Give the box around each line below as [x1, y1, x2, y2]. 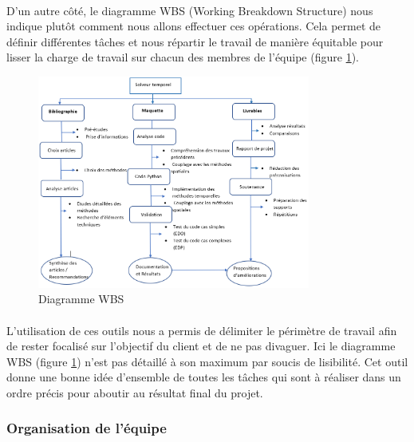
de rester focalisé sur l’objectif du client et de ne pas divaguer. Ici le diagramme [6, 337, 396, 354]
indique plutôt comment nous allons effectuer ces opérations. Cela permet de [6, 18, 380, 34]
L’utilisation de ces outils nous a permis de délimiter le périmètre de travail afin [6, 322, 397, 338]
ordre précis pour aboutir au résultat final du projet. [6, 384, 263, 401]
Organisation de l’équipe [6, 418, 167, 438]
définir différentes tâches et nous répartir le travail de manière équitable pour [6, 33, 384, 49]
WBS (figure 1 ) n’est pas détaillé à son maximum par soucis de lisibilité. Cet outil [6, 353, 408, 369]
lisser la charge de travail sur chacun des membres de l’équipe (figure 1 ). [6, 49, 359, 65]
